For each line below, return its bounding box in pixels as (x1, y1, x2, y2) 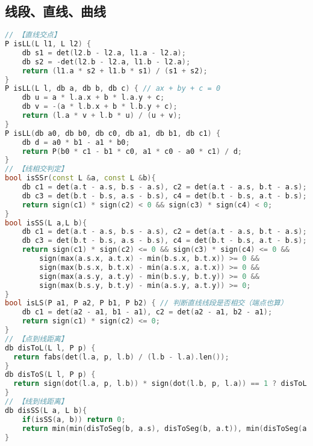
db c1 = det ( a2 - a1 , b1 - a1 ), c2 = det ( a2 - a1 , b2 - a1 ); (22, 308, 273, 317)
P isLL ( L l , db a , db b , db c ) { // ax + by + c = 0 (5, 84, 221, 93)
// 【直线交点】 (5, 31, 61, 40)
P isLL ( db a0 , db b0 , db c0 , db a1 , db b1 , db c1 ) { (5, 129, 221, 138)
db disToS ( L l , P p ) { (5, 370, 96, 379)
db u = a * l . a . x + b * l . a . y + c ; (22, 93, 165, 102)
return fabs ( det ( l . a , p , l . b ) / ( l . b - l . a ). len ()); (13, 352, 229, 361)
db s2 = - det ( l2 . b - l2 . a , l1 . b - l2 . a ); (22, 57, 191, 66)
